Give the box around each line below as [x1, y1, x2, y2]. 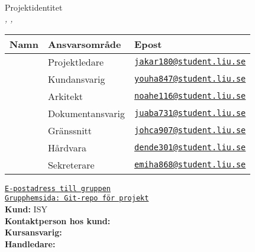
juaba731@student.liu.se [134, 108, 246, 118]
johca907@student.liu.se [134, 125, 246, 135]
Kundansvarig [47, 72, 105, 86]
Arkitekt [47, 89, 83, 103]
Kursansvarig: [5, 226, 62, 238]
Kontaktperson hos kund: [5, 214, 111, 227]
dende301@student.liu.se [134, 143, 246, 153]
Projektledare [47, 54, 104, 69]
